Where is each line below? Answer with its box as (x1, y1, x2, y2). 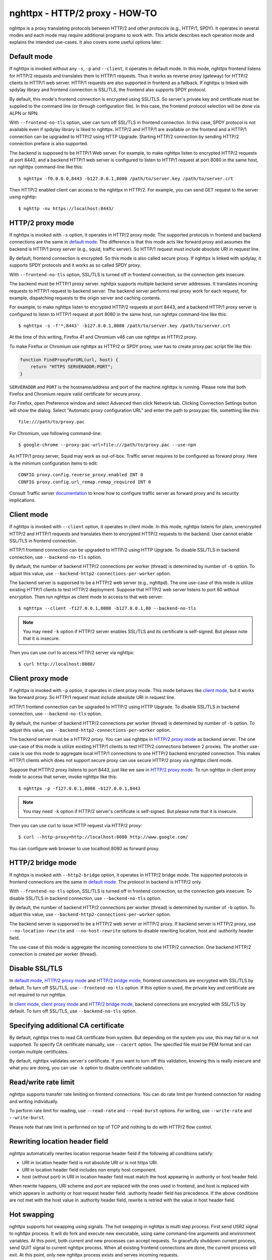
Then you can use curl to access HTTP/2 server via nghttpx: (9, 649, 134, 655)
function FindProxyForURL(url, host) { (20, 357, 118, 362)
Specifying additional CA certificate (9, 1021, 124, 1030)
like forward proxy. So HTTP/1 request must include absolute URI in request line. (9, 695, 176, 701)
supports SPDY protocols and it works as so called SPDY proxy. (9, 262, 142, 268)
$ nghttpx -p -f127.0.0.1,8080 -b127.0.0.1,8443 (18, 785, 141, 791)
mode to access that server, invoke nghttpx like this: (9, 774, 118, 780)
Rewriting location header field (9, 1137, 108, 1146)
